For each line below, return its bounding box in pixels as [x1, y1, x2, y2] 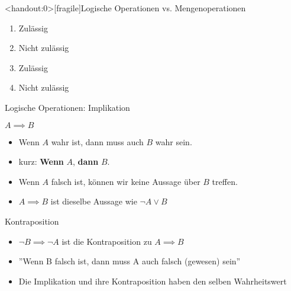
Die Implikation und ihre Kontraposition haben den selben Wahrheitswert [18, 274, 287, 287]
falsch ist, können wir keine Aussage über [51, 175, 201, 187]
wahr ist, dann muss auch [51, 135, 144, 148]
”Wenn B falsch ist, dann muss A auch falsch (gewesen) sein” [18, 255, 241, 267]
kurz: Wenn [18, 155, 64, 168]
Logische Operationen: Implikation [5, 101, 130, 113]
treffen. [212, 175, 238, 187]
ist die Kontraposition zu [62, 235, 152, 247]
